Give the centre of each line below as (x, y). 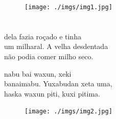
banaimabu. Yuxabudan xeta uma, (58, 84)
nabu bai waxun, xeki (38, 73)
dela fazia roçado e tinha (43, 36)
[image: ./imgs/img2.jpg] (68, 112)
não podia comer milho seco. (49, 56)
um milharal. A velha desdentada (56, 46)
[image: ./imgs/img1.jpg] (68, 7)
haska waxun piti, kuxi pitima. (52, 93)
